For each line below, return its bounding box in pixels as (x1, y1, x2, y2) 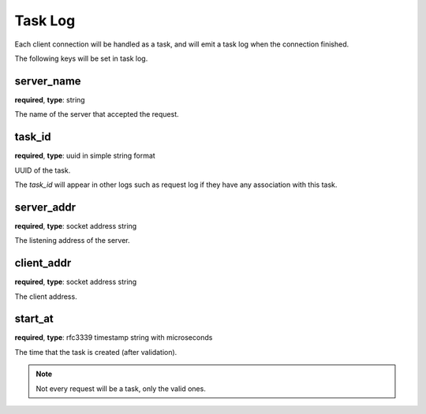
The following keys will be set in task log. (14, 54, 148, 63)
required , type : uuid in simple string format (14, 151, 155, 161)
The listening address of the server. (14, 236, 130, 245)
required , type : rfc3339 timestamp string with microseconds (14, 333, 213, 342)
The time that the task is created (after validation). (14, 347, 177, 356)
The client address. (14, 292, 78, 301)
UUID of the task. (14, 166, 71, 175)
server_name (14, 74, 82, 88)
